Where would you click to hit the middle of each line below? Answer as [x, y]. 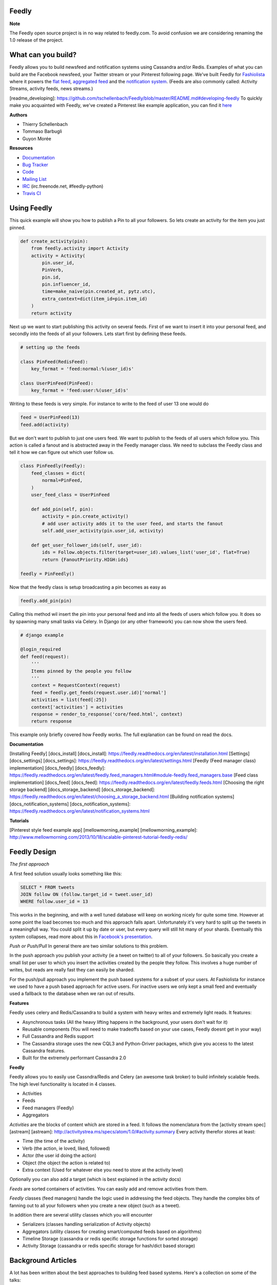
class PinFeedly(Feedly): [53, 466]
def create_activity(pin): [54, 241]
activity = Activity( [58, 255]
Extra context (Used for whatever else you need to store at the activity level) [103, 1170]
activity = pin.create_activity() [85, 516]
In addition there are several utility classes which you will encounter [81, 1215]
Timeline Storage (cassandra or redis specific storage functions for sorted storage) [110, 1239]
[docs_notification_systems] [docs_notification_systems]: [70, 804]
